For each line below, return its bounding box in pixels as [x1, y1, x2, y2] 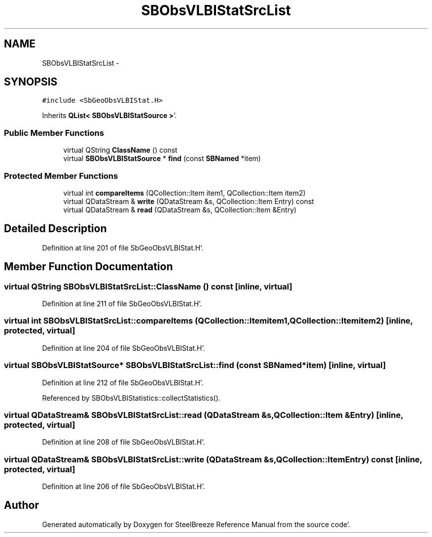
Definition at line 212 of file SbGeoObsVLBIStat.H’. [42, 378, 204, 387]
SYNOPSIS [4, 76, 58, 88]
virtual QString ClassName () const [63, 146, 178, 155]
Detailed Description [4, 222, 107, 235]
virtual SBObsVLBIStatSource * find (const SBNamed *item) [63, 154, 261, 163]
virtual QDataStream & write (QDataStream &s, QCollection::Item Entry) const [63, 197, 314, 206]
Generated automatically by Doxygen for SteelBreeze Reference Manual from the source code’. [42, 520, 351, 529]
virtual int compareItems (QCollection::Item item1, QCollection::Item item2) [63, 188, 306, 197]
